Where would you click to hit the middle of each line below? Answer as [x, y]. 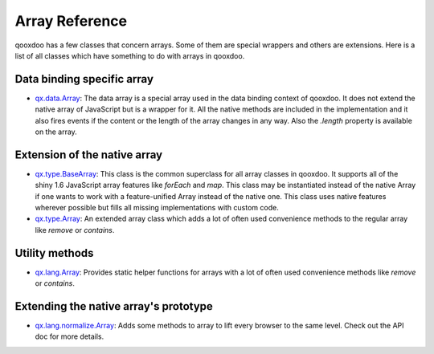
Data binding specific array [84, 79]
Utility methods [54, 253]
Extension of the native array [89, 155]
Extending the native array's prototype [114, 306]
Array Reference [71, 21]
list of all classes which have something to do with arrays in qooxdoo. [130, 55]
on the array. [56, 132]
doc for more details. [70, 336]
